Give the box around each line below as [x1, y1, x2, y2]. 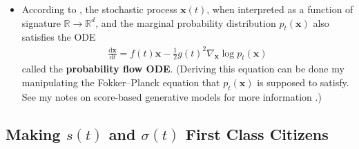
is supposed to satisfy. [257, 74, 349, 89]
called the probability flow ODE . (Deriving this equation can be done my [21, 61, 345, 76]
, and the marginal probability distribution [95, 15, 276, 30]
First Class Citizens [185, 123, 329, 144]
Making [6, 123, 61, 144]
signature [21, 15, 61, 30]
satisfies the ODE [21, 30, 96, 44]
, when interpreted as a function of [206, 2, 353, 16]
